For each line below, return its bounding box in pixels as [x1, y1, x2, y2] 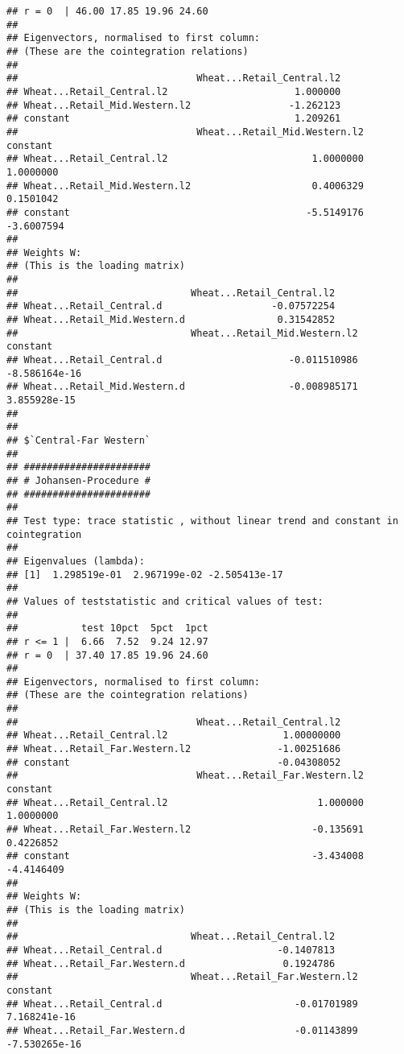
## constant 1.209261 [6, 113, 341, 125]
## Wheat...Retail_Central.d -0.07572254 [6, 300, 336, 312]
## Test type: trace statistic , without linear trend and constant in [6, 515, 398, 527]
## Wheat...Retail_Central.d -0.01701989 [6, 998, 358, 1010]
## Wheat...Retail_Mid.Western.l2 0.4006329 [6, 180, 364, 192]
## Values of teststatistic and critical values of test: [6, 595, 324, 607]
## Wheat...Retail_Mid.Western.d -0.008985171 [6, 381, 358, 393]
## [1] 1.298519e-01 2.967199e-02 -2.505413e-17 [6, 568, 283, 581]
